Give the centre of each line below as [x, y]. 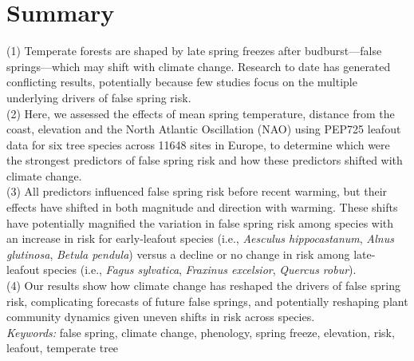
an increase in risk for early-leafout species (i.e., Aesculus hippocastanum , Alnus [200, 238]
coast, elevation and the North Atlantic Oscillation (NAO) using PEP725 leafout [204, 129]
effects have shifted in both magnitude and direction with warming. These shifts [202, 207]
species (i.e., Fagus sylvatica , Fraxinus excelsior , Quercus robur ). [200, 270]
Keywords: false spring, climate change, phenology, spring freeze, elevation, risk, [201, 332]
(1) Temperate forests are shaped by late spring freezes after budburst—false [194, 51]
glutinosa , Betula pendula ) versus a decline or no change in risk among [178, 254]
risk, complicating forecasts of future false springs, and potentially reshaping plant [207, 301]
